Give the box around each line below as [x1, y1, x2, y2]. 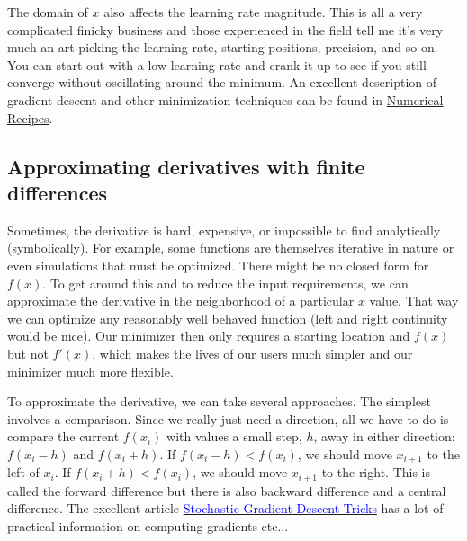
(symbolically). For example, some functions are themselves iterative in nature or [7, 238, 454, 257]
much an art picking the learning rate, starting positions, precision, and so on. [7, 38, 438, 57]
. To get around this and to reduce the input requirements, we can [42, 273, 409, 292]
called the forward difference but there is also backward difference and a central [7, 481, 446, 500]
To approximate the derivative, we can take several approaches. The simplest [7, 392, 431, 411]
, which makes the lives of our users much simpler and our [92, 343, 413, 362]
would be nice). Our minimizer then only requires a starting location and [7, 326, 410, 345]
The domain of [7, 3, 88, 21]
